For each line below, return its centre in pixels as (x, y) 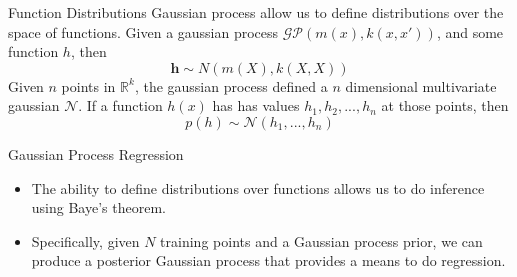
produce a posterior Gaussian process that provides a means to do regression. (268, 260)
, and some (470, 31)
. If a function (120, 105)
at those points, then (445, 105)
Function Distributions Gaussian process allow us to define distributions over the (256, 12)
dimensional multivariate (421, 85)
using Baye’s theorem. (98, 207)
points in (88, 85)
